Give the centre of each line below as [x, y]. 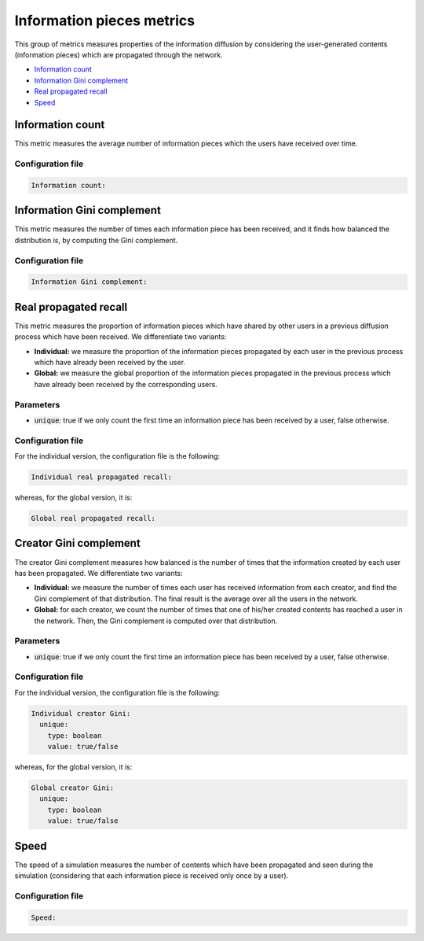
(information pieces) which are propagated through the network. [119, 54]
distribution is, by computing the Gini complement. [96, 240]
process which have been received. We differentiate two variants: [121, 337]
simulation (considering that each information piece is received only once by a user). [152, 876]
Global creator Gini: [73, 788]
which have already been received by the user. [110, 363]
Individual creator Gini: [81, 713]
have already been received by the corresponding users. [126, 384]
